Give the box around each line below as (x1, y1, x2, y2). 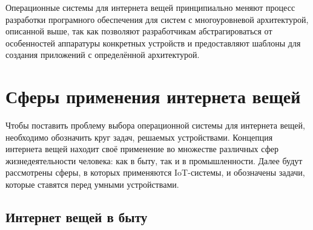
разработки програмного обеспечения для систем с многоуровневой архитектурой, (5, 13, 309, 25)
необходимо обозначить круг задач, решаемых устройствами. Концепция (5, 130, 273, 143)
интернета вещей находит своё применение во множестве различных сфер (5, 142, 278, 155)
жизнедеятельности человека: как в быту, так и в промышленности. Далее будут (5, 154, 303, 167)
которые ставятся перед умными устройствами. (5, 178, 179, 191)
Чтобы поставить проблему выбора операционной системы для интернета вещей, (5, 119, 305, 132)
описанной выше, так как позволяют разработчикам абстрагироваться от (5, 25, 272, 37)
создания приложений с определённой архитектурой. (5, 48, 200, 61)
